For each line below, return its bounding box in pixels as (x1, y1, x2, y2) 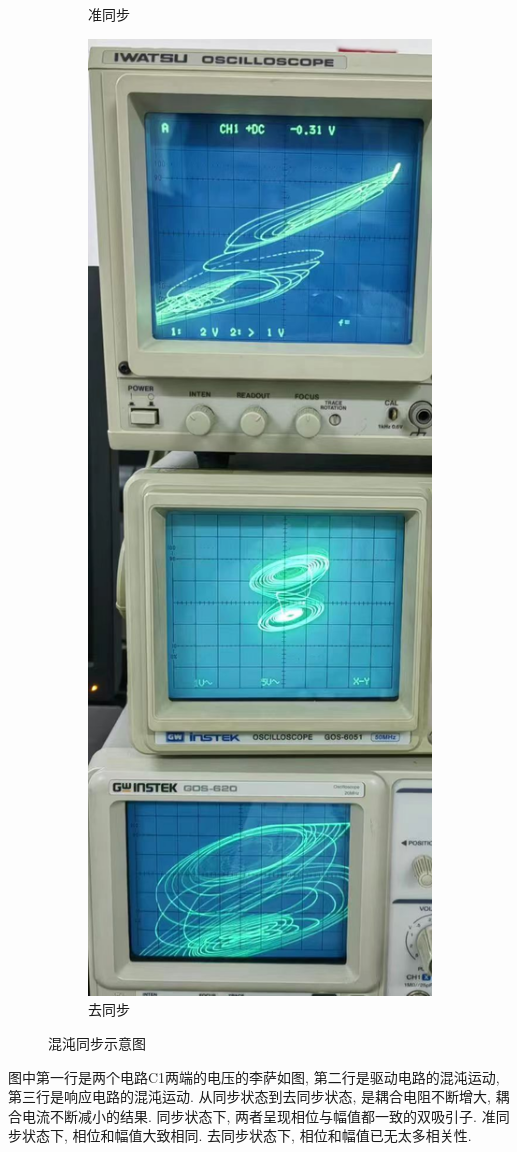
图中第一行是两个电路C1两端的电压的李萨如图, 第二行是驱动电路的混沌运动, (8, 1066, 500, 1087)
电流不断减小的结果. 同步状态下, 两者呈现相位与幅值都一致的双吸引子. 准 (21, 1105, 496, 1126)
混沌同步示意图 (48, 1032, 146, 1053)
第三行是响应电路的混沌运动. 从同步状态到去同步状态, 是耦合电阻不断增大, (8, 1086, 491, 1107)
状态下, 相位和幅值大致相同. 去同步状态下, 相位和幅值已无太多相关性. (21, 1125, 472, 1146)
